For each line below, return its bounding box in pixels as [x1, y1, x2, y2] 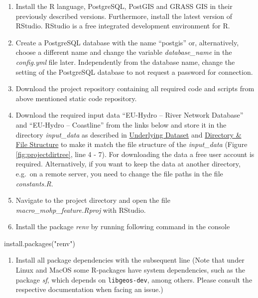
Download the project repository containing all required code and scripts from [15, 83, 255, 94]
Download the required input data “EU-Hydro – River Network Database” [15, 110, 244, 120]
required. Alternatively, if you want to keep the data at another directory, [15, 158, 241, 169]
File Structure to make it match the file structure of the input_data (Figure [15, 139, 248, 149]
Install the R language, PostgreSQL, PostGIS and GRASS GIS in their [15, 1, 233, 11]
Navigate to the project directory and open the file [15, 195, 170, 205]
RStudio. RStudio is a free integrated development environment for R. [15, 20, 230, 31]
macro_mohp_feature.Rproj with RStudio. [15, 204, 146, 215]
